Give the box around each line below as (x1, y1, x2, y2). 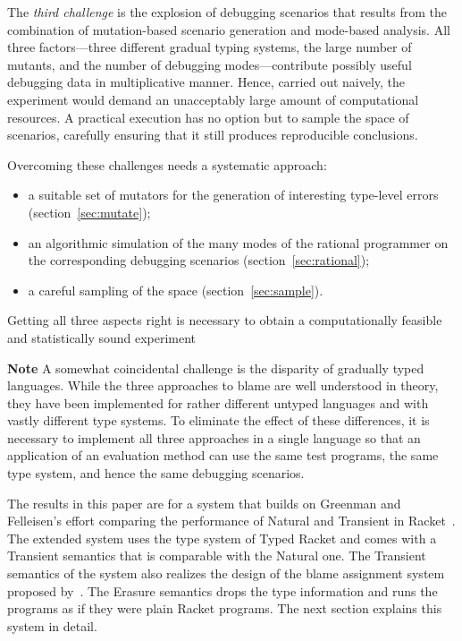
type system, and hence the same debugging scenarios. (7, 464, 305, 483)
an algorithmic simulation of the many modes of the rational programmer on (28, 233, 449, 252)
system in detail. (7, 616, 97, 635)
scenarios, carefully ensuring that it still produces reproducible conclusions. (7, 125, 418, 144)
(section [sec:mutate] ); (28, 202, 151, 221)
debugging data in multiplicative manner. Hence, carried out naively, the (7, 73, 406, 91)
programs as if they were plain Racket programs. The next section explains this (7, 599, 442, 618)
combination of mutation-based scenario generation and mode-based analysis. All (7, 20, 450, 38)
